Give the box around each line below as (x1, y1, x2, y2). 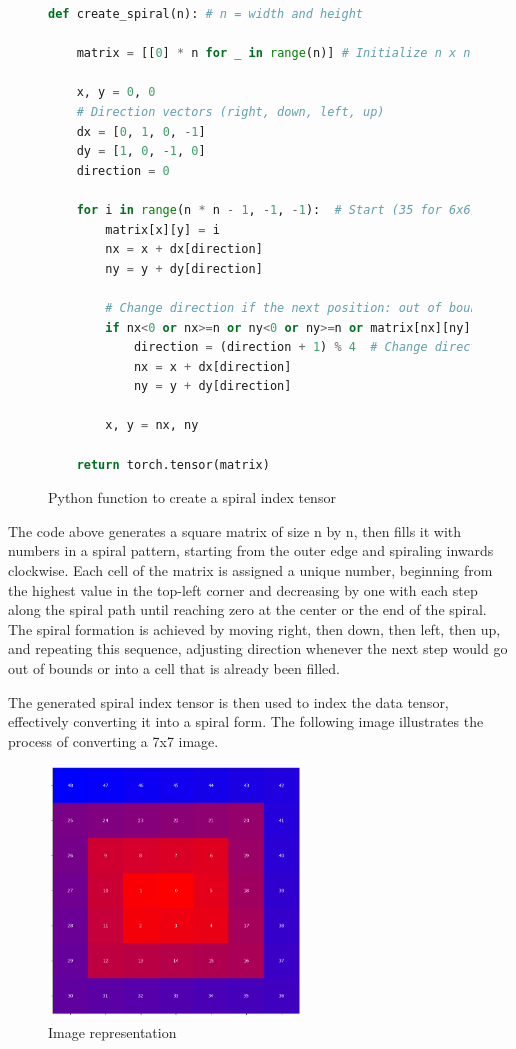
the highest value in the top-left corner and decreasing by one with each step (8, 579, 478, 600)
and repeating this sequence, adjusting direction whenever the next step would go (8, 638, 508, 659)
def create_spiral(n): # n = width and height (48, 7, 364, 21)
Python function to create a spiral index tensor (48, 487, 336, 508)
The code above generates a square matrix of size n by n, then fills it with (8, 520, 462, 541)
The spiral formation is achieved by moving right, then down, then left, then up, (8, 618, 501, 639)
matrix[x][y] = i (105, 222, 220, 237)
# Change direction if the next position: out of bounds (105, 300, 492, 315)
